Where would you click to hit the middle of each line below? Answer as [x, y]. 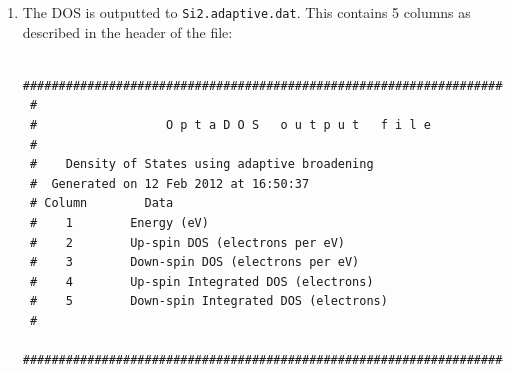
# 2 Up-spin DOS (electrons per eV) [187, 242]
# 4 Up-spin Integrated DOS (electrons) [201, 281]
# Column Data [101, 203]
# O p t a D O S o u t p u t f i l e [230, 125]
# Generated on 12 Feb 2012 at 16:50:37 [169, 183]
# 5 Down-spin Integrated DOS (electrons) [208, 301]
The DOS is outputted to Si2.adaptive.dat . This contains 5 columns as [246, 12]
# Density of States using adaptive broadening [201, 164]
